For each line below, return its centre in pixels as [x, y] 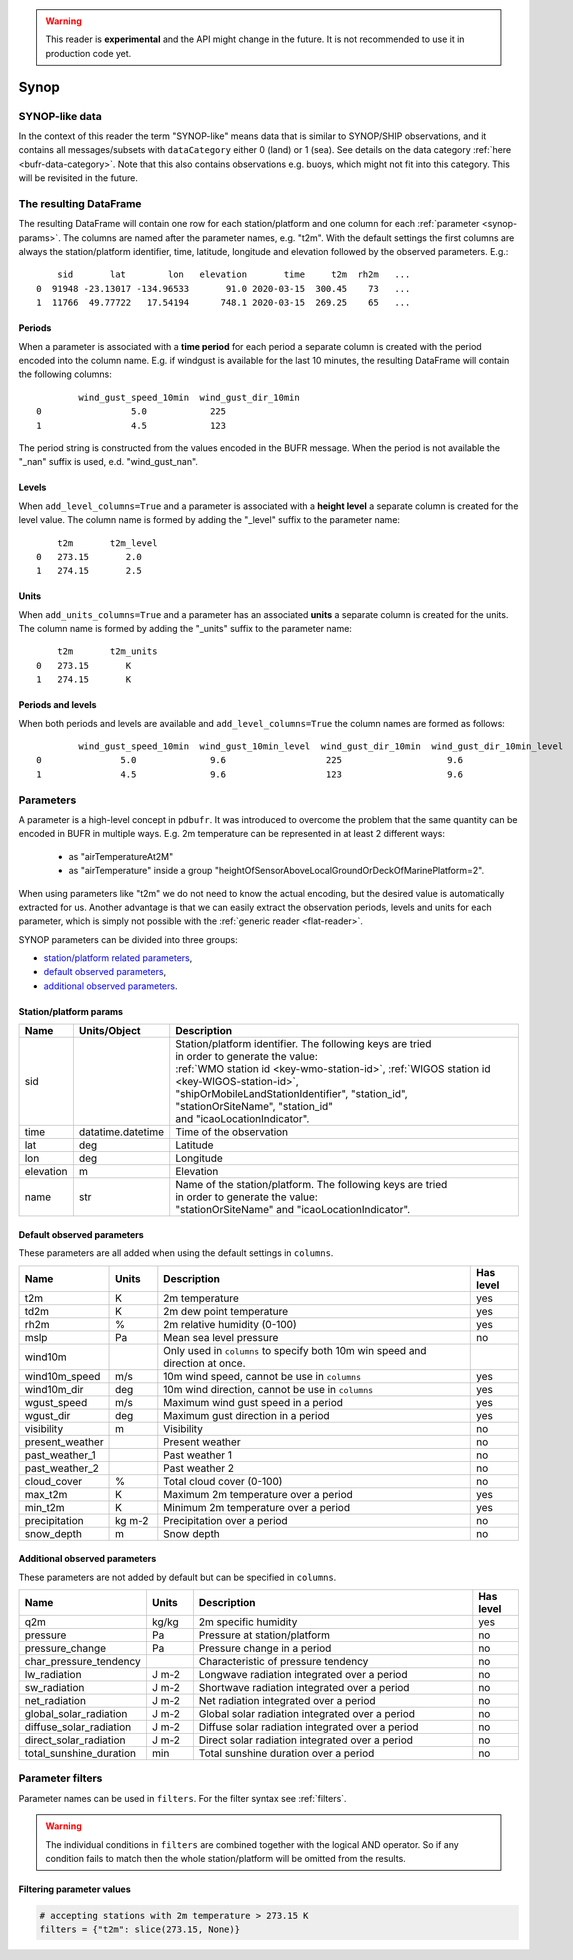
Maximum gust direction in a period [246, 1415]
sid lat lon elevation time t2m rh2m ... [233, 274]
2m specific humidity [248, 1622]
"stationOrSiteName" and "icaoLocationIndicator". [293, 1210]
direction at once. [204, 1363]
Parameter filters [60, 1778]
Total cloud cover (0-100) [223, 1481]
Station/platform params [71, 1011]
